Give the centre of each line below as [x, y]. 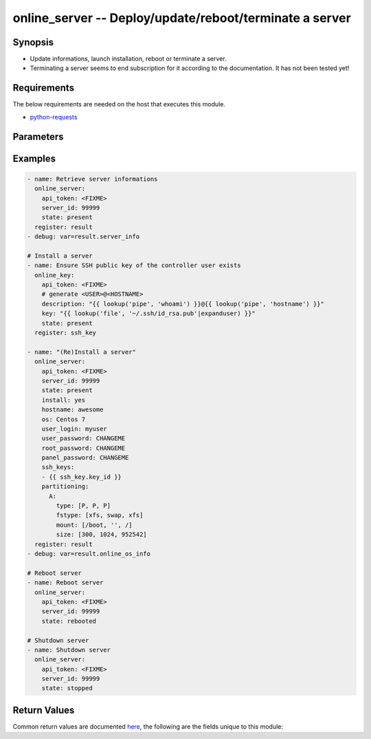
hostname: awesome [72, 410]
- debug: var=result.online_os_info [89, 554]
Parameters [38, 136]
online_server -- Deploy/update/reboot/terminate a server [182, 18]
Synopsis [33, 42]
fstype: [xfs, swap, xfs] [100, 515]
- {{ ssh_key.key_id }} [81, 477]
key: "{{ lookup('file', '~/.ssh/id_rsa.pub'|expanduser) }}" [148, 314]
